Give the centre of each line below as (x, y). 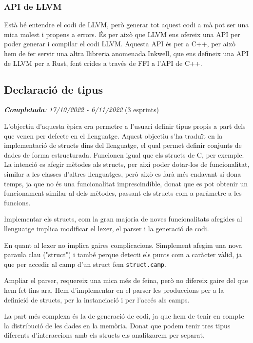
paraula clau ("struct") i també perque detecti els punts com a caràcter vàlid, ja (123, 254)
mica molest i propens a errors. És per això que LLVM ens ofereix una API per (122, 34)
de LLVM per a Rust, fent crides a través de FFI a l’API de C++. (103, 63)
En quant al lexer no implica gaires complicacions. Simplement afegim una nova (123, 245)
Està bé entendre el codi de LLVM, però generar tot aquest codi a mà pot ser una (126, 25)
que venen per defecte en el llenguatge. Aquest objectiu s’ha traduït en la (113, 135)
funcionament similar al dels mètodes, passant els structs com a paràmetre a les (123, 193)
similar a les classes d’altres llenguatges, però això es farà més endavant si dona (123, 173)
